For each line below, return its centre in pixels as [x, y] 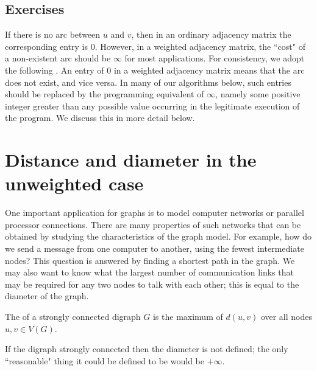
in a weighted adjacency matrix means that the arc [209, 70]
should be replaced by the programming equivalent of [105, 94]
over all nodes [286, 317]
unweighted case [74, 183]
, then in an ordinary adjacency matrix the [211, 34]
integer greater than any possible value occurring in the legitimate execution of [152, 106]
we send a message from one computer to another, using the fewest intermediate [155, 248]
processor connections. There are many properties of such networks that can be [153, 224]
